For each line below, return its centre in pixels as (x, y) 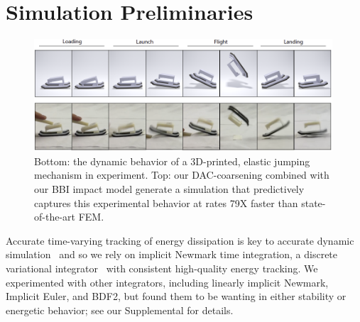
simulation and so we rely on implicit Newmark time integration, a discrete (172, 254)
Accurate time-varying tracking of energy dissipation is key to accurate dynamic (180, 240)
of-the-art (55, 217)
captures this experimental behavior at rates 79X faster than (166, 202)
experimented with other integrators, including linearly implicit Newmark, (167, 282)
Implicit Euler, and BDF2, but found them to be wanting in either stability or (176, 296)
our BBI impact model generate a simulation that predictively (169, 188)
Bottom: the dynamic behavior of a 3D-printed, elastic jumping (172, 161)
